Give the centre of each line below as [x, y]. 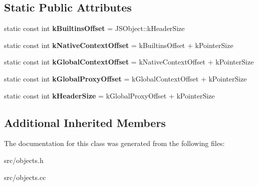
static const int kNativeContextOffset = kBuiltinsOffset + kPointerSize [119, 45]
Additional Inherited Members [85, 122]
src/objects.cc [25, 177]
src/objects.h [24, 160]
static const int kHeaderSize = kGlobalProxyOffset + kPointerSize [109, 95]
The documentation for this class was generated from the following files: [114, 143]
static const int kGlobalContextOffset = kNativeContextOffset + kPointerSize [129, 62]
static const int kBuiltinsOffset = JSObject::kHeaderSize [94, 28]
